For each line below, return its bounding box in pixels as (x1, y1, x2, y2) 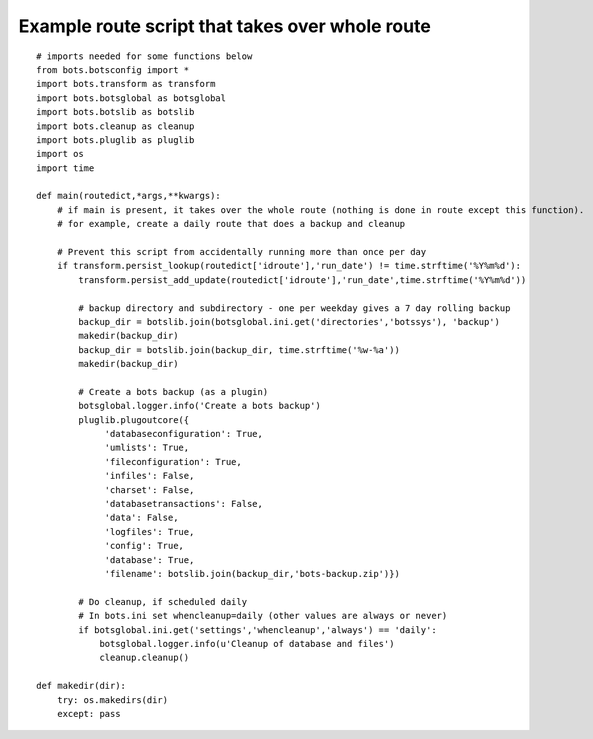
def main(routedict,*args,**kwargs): (36, 190, 222, 202)
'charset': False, (104, 484, 195, 495)
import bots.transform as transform (36, 78, 216, 90)
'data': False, (104, 512, 179, 524)
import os (36, 148, 84, 160)
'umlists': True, (104, 442, 190, 454)
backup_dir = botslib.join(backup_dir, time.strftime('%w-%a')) (78, 344, 400, 355)
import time (36, 162, 95, 174)
